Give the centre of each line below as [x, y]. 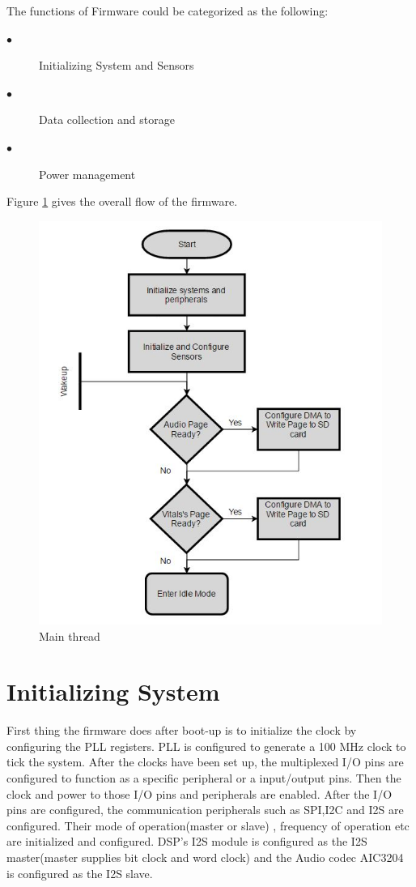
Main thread [70, 635]
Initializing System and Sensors [117, 65]
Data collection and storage [107, 119]
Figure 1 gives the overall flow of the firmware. [122, 201]
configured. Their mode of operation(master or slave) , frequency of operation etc [208, 825]
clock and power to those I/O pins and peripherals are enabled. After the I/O [200, 793]
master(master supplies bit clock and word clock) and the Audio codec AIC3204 [205, 857]
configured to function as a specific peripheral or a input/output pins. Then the [204, 778]
